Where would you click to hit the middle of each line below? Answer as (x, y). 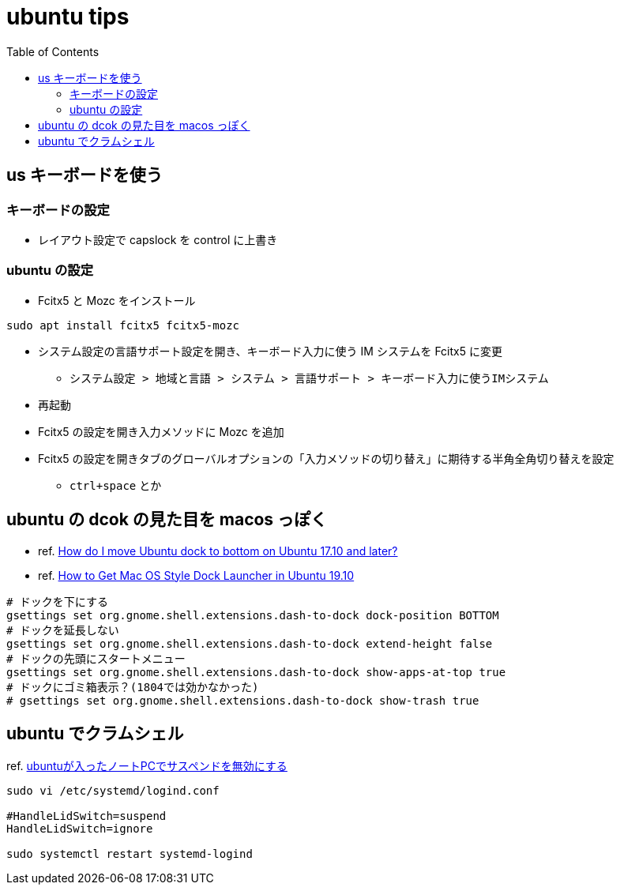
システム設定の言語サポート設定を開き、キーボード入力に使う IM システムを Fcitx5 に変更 (270, 351)
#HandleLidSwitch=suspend (86, 816)
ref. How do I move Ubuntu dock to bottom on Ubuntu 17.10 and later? (218, 551)
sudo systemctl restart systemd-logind (130, 854)
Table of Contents (53, 51)
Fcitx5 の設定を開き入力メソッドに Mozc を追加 (161, 431)
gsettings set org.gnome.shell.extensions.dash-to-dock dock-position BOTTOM (253, 615)
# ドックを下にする (57, 602)
